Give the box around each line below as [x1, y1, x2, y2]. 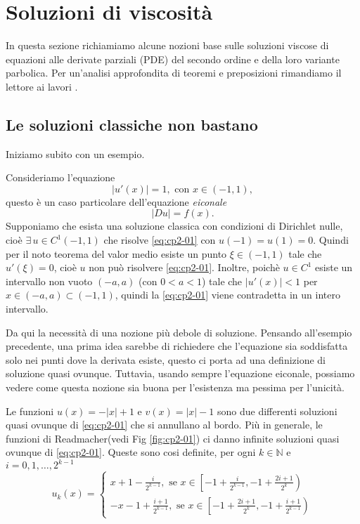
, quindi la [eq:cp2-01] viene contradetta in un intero [115, 287, 340, 302]
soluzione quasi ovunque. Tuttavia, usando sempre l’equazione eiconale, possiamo [6, 366, 355, 381]
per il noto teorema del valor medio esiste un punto [6, 246, 227, 261]
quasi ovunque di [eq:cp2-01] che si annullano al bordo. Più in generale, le [6, 417, 323, 432]
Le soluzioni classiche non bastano [6, 113, 258, 135]
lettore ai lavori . [6, 79, 78, 93]
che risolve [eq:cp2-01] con [103, 232, 216, 247]
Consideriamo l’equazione [6, 170, 115, 185]
